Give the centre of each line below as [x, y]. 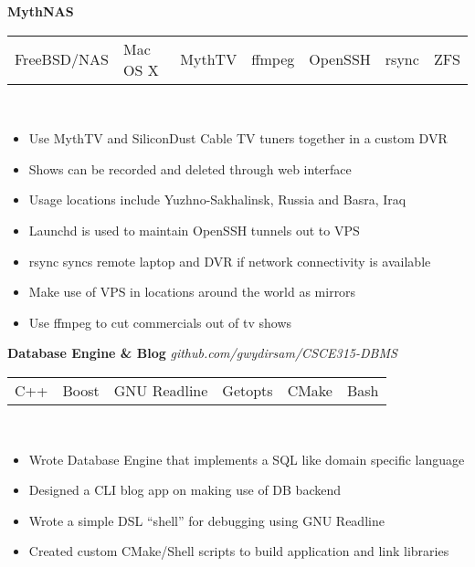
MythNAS [41, 11]
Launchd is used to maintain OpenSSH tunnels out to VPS [194, 230]
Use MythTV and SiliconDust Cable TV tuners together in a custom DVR [238, 138]
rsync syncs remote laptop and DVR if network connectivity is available [230, 261]
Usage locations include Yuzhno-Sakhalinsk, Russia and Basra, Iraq [217, 199]
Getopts [248, 390]
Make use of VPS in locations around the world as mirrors [192, 292]
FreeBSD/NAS [62, 59]
